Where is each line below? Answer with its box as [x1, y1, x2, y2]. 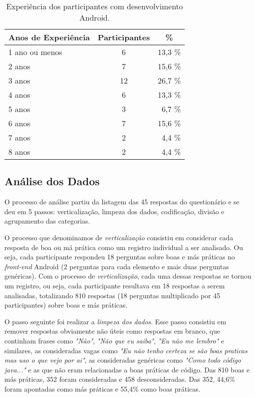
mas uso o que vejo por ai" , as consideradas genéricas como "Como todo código [4, 355, 241, 365]
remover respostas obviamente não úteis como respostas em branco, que [4, 326, 220, 336]
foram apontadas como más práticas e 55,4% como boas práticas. [4, 383, 200, 394]
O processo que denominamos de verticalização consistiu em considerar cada [4, 232, 233, 242]
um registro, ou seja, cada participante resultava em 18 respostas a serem [4, 280, 225, 290]
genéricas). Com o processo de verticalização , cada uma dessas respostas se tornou [4, 271, 252, 281]
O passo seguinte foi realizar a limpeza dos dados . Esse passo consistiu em [4, 316, 227, 326]
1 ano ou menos [8, 46, 62, 57]
